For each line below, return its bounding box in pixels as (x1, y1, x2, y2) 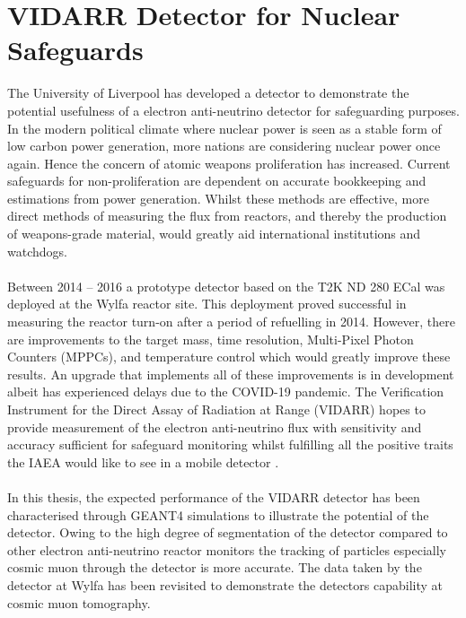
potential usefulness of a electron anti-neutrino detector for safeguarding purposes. (7, 100, 460, 119)
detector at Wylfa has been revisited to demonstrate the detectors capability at (7, 575, 444, 594)
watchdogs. (7, 241, 67, 260)
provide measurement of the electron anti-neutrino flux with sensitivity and (7, 417, 422, 436)
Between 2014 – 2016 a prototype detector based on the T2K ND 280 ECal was (7, 276, 445, 295)
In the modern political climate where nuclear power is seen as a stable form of (7, 118, 442, 137)
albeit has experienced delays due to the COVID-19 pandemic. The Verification (7, 382, 444, 401)
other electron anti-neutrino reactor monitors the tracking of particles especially (7, 540, 446, 559)
